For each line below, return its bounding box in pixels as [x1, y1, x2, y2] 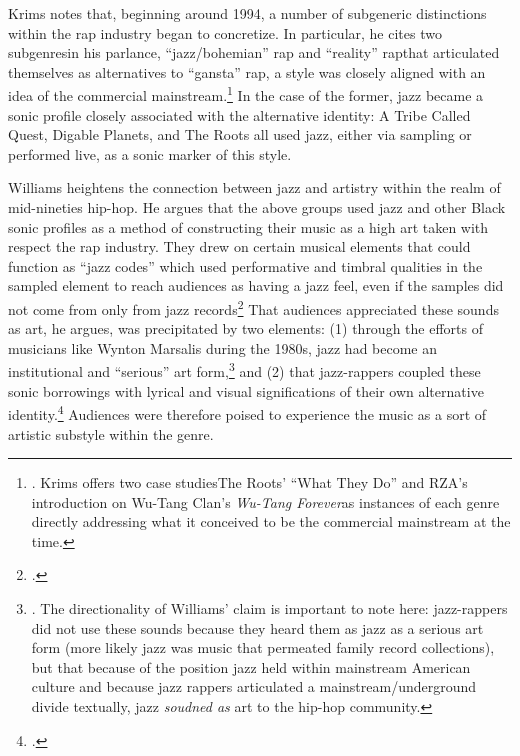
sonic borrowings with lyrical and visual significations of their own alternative [8, 380, 484, 401]
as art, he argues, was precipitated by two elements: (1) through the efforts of [8, 318, 483, 339]
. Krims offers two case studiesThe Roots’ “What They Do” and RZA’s [31, 472, 468, 493]
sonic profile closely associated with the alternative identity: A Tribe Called [8, 104, 471, 125]
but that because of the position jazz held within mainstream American [31, 656, 471, 677]
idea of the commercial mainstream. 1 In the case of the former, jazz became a [8, 82, 484, 106]
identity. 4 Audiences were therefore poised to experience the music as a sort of [8, 401, 487, 424]
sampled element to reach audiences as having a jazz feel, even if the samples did [8, 275, 504, 296]
